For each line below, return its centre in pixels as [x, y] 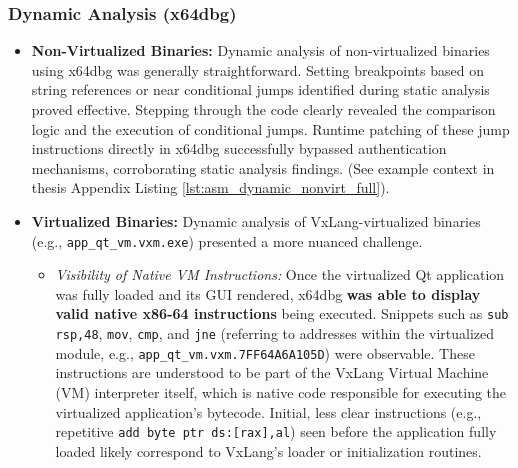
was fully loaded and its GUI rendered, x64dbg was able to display [268, 293]
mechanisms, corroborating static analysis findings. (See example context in [263, 167]
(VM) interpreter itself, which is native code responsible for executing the [281, 391]
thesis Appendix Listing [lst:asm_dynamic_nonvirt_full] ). [210, 187]
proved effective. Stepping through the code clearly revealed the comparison [263, 109]
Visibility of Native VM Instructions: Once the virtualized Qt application [280, 274]
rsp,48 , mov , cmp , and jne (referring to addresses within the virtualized [275, 333]
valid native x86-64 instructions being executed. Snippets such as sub [282, 313]
